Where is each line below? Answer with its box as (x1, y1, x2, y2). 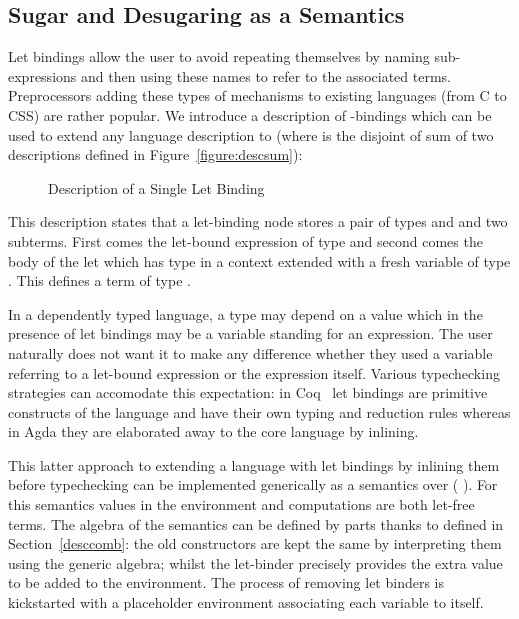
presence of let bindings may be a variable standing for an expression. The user (8, 323, 493, 344)
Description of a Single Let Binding (48, 177, 265, 198)
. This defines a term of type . (8, 270, 191, 291)
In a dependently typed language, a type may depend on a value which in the (8, 303, 483, 324)
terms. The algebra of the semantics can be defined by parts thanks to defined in (8, 513, 504, 534)
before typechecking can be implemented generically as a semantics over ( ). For (8, 474, 498, 495)
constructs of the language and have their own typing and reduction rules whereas (8, 401, 511, 422)
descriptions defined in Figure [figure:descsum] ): (8, 144, 303, 165)
